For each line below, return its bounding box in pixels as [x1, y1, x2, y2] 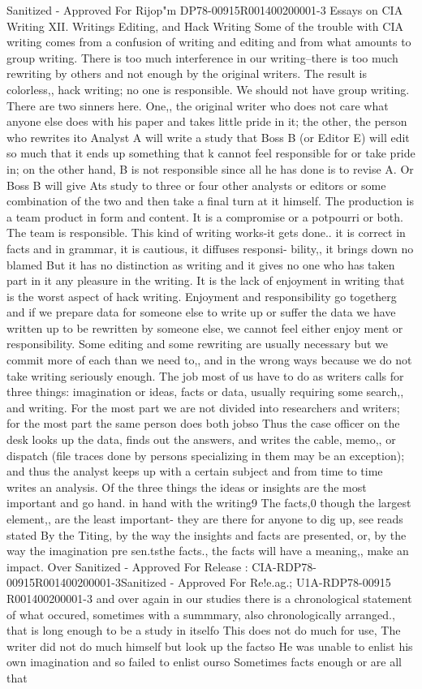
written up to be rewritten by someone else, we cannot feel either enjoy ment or [6, 319, 403, 336]
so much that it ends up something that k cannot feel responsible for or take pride [6, 144, 416, 161]
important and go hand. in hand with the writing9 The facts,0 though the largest [6, 494, 411, 511]
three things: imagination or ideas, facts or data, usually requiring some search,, [6, 383, 404, 400]
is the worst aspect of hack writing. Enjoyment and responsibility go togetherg [6, 287, 397, 304]
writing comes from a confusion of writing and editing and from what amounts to [6, 33, 411, 50]
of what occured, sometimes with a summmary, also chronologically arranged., [6, 605, 395, 622]
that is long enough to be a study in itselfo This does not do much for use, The [6, 622, 401, 639]
